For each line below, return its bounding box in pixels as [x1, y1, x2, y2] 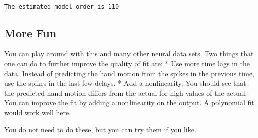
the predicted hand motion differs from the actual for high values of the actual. [4, 87, 247, 98]
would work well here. [4, 107, 71, 118]
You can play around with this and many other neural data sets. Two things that [4, 48, 254, 59]
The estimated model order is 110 [4, 3, 119, 10]
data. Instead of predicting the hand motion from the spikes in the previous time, [4, 68, 254, 78]
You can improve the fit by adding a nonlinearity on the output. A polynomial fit [4, 97, 254, 108]
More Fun [4, 25, 57, 40]
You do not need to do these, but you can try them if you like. [4, 124, 196, 134]
